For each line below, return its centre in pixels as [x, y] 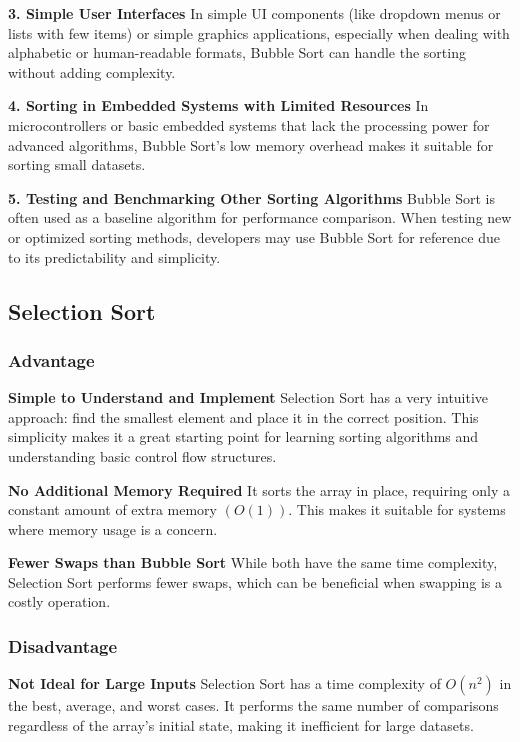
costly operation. [59, 601]
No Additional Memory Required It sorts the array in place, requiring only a [259, 489]
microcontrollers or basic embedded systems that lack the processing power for [249, 124]
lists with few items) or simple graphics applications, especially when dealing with [259, 32]
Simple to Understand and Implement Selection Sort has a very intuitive [248, 397]
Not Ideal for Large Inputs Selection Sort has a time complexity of [224, 683]
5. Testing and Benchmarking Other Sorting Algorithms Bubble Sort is [251, 197]
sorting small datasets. [77, 164]
